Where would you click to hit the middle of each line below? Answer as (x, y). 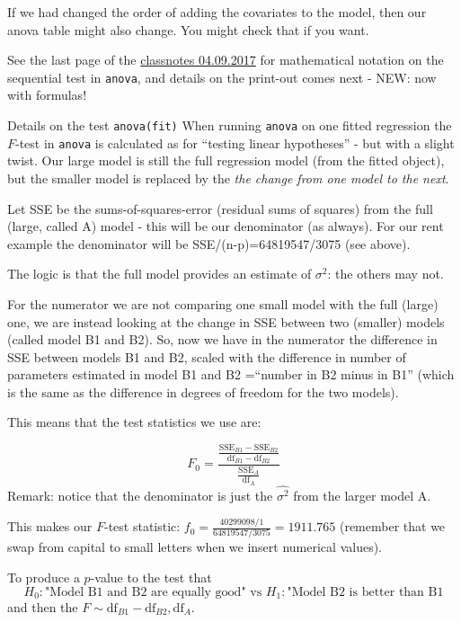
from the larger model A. (362, 496)
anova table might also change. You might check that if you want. (188, 29)
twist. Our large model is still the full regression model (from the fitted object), (226, 160)
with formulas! (47, 95)
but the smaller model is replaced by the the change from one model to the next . (228, 178)
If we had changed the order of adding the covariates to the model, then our (217, 12)
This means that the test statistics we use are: (134, 422)
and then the (43, 607)
